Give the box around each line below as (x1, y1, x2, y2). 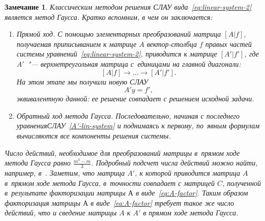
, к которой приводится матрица (135, 167, 240, 178)
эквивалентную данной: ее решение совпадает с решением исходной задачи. (16, 93, 254, 104)
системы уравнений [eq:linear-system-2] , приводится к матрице (16, 48, 217, 59)
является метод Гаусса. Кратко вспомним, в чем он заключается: (5, 11, 213, 22)
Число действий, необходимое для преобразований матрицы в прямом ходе (5, 147, 240, 158)
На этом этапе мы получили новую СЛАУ (16, 76, 149, 87)
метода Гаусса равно (5, 157, 71, 168)
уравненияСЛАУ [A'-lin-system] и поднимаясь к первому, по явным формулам (16, 120, 260, 131)
